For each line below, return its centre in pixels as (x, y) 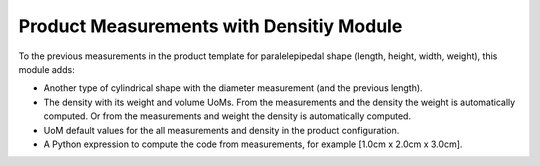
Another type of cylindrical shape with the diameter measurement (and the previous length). (233, 88)
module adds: (46, 69)
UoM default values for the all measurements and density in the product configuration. (221, 130)
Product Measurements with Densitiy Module (210, 26)
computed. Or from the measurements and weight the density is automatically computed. (227, 116)
